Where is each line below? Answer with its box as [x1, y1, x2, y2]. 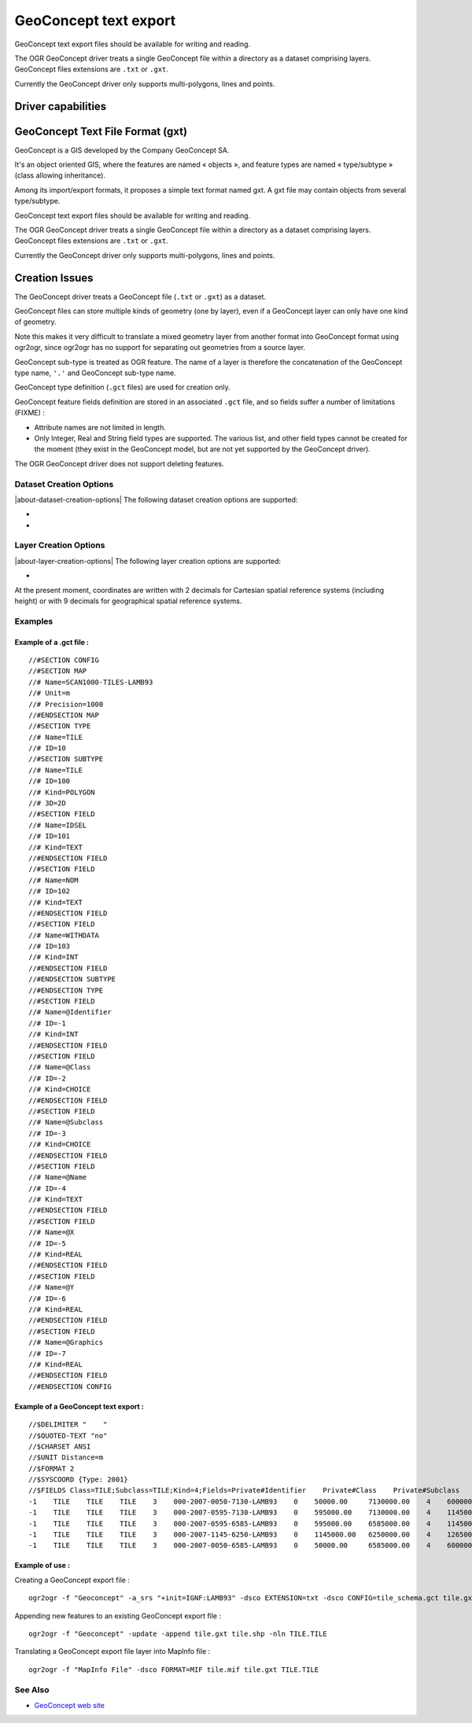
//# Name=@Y [28, 1283, 75, 1292]
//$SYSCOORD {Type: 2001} [28, 1475, 129, 1484]
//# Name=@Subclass [28, 1117, 104, 1127]
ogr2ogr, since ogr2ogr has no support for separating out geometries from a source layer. [14, 343, 306, 352]
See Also [14, 1684, 50, 1695]
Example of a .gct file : [14, 637, 90, 646]
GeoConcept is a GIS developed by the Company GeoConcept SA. [14, 145, 230, 155]
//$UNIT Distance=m [28, 1453, 104, 1462]
